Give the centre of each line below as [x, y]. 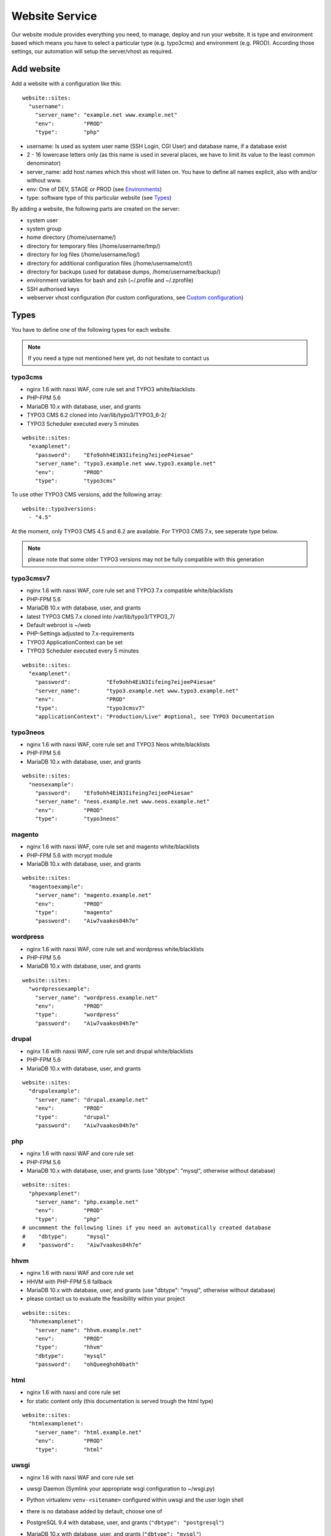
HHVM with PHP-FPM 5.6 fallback [70, 1282]
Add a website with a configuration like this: [67, 84]
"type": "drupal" [72, 1117]
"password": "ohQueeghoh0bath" [87, 1365]
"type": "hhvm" [69, 1347]
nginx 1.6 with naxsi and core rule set [74, 1392]
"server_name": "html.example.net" [88, 1432]
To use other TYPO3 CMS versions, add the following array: [87, 495]
